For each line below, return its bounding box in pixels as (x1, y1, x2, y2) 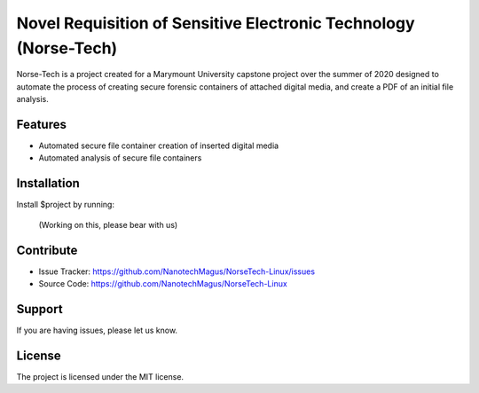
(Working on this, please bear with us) (38, 219, 178, 230)
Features (16, 116, 67, 132)
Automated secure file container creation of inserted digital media (38, 140, 279, 151)
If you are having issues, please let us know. (16, 325, 177, 335)
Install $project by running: (16, 200, 115, 210)
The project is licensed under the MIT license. (16, 371, 185, 381)
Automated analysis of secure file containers (38, 153, 202, 163)
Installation (16, 176, 80, 191)
